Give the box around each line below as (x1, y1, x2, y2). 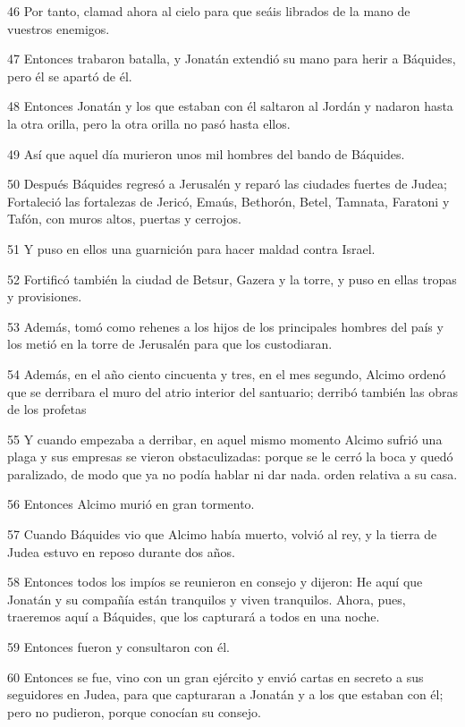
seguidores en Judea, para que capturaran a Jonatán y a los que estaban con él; (7, 685, 444, 704)
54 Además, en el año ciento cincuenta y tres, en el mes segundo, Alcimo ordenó (7, 364, 446, 383)
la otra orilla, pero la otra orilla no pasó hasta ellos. (7, 114, 291, 132)
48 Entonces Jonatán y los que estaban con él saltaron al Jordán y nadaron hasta (7, 97, 453, 115)
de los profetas (7, 400, 87, 418)
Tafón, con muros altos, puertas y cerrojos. (7, 209, 241, 228)
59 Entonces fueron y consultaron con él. (7, 638, 230, 656)
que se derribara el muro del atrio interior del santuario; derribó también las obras (7, 382, 458, 401)
